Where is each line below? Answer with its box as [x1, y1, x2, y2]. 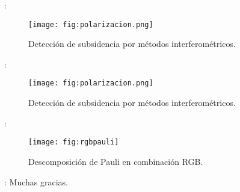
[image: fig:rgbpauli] [28, 138, 119, 147]
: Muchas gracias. [4, 175, 68, 188]
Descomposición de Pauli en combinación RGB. [28, 155, 203, 167]
